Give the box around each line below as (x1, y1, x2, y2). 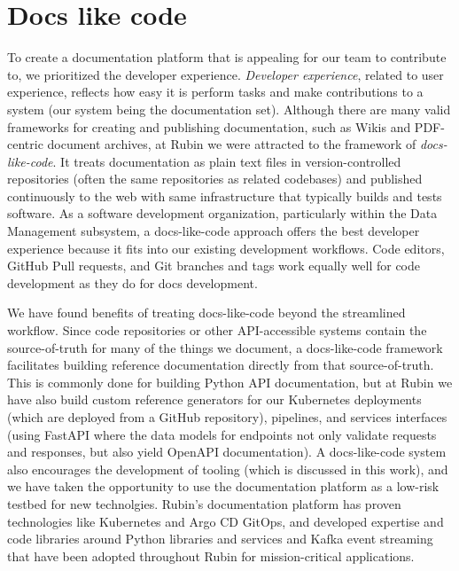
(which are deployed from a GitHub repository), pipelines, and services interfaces (7, 408, 447, 426)
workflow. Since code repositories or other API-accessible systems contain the (7, 321, 427, 340)
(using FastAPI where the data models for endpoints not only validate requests (7, 425, 437, 443)
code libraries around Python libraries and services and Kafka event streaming (7, 529, 433, 548)
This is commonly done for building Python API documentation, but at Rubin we (7, 372, 453, 391)
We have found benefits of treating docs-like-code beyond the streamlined (7, 303, 406, 322)
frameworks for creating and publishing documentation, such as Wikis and (7, 117, 411, 136)
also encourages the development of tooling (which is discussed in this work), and (7, 459, 448, 478)
